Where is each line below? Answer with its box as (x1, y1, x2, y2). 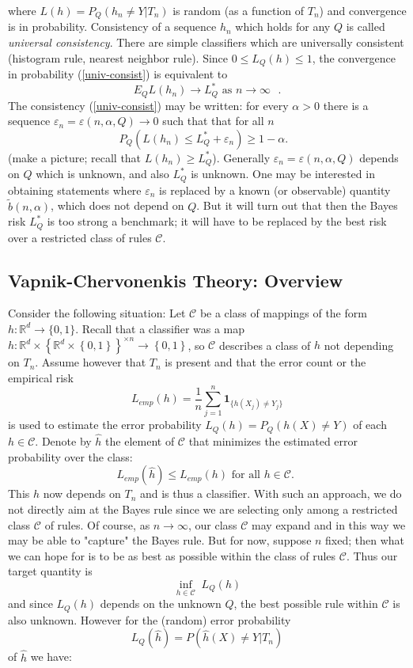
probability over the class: (8, 448, 133, 465)
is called (346, 18, 385, 35)
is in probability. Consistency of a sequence (8, 18, 217, 35)
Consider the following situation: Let (8, 305, 186, 321)
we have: (30, 648, 72, 665)
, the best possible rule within (233, 595, 378, 612)
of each (353, 416, 387, 433)
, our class (188, 516, 237, 533)
